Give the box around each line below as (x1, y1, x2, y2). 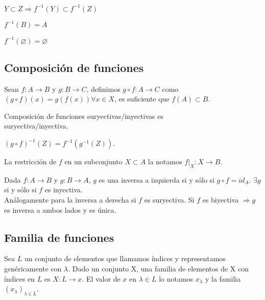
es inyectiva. (44, 184, 83, 195)
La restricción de (4, 156, 57, 167)
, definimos (86, 83, 121, 94)
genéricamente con (4, 263, 62, 274)
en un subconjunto (64, 156, 123, 167)
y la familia (205, 273, 241, 284)
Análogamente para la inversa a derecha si (4, 194, 136, 205)
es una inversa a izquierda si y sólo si (99, 174, 214, 185)
